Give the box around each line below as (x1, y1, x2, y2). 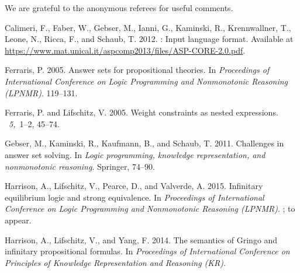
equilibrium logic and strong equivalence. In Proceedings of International (5, 191, 264, 203)
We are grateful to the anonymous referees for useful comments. (5, 2, 233, 13)
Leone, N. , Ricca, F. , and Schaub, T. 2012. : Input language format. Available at (5, 33, 294, 45)
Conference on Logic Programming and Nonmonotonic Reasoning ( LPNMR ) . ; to (5, 202, 295, 215)
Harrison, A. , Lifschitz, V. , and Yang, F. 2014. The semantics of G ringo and (5, 233, 278, 246)
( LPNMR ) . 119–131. (5, 86, 78, 99)
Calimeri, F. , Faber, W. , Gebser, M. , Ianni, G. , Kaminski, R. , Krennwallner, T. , (5, 21, 291, 33)
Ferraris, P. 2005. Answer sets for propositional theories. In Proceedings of (5, 64, 270, 76)
